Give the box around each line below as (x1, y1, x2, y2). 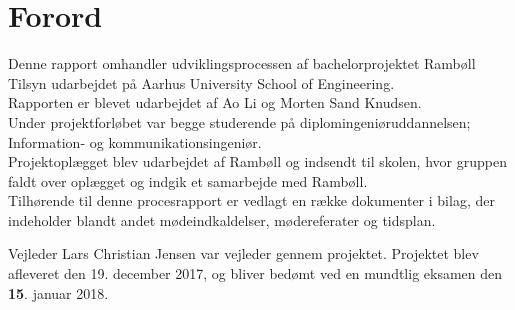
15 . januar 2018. (8, 282, 109, 303)
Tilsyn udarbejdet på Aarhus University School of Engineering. (8, 72, 395, 93)
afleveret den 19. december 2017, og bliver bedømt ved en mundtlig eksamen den (8, 263, 503, 284)
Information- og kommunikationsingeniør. (8, 131, 262, 152)
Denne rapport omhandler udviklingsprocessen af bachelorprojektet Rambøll (8, 53, 476, 74)
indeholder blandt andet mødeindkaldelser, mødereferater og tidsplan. (8, 209, 436, 230)
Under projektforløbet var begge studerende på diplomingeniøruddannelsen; (8, 111, 471, 132)
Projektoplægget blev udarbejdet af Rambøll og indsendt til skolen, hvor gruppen (8, 151, 507, 172)
